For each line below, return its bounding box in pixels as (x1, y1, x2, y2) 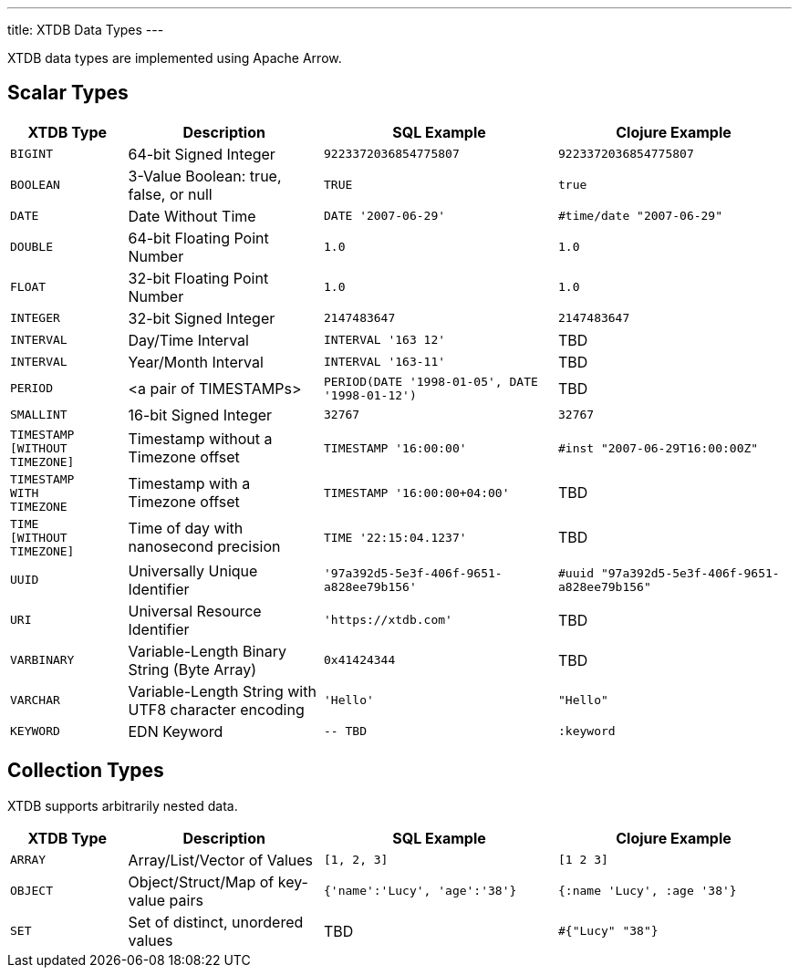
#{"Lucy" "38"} (558, 924, 659, 939)
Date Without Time (128, 206, 256, 225)
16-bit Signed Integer (128, 405, 273, 424)
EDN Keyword (128, 721, 223, 741)
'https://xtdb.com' (324, 613, 452, 628)
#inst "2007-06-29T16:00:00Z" (558, 441, 759, 455)
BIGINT (10, 147, 53, 161)
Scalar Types (7, 81, 129, 105)
